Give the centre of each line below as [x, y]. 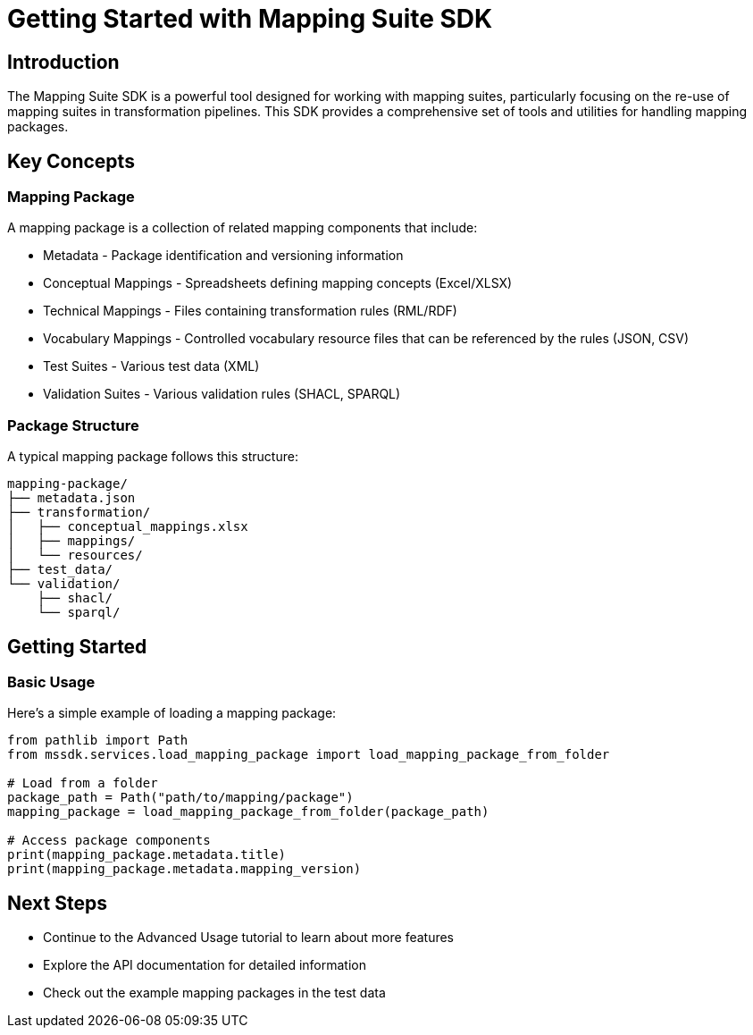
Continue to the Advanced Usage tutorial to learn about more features [249, 938]
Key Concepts [71, 161]
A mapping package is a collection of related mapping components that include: [243, 228]
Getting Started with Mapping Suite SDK [250, 19]
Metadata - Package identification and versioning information [223, 256]
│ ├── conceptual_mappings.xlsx [128, 527]
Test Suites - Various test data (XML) [151, 366]
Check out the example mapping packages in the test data [214, 993]
